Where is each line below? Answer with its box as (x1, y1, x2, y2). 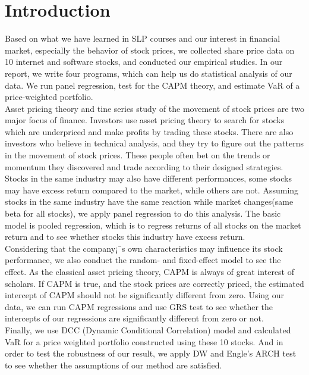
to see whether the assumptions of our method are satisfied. (5, 358, 222, 371)
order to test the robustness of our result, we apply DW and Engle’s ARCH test (5, 347, 297, 360)
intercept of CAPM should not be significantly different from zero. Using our (5, 289, 285, 301)
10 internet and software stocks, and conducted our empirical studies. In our (5, 55, 283, 68)
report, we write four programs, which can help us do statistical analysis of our (5, 67, 292, 79)
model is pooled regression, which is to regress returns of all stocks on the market (5, 218, 301, 231)
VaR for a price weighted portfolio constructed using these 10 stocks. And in (5, 335, 283, 348)
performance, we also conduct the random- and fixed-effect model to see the (5, 254, 281, 266)
